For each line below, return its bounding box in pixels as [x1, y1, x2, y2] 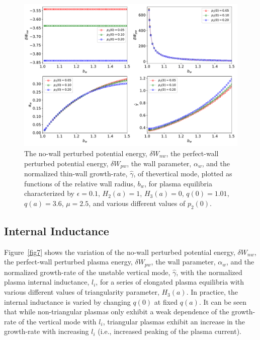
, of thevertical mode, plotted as [133, 168, 232, 179]
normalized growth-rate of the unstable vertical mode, [4, 266, 170, 277]
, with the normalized [176, 266, 242, 277]
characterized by [24, 188, 75, 198]
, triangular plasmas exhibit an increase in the [103, 316, 245, 326]
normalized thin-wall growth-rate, [24, 168, 128, 179]
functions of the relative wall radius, [24, 178, 135, 188]
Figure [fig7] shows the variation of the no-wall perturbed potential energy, [4, 246, 235, 257]
